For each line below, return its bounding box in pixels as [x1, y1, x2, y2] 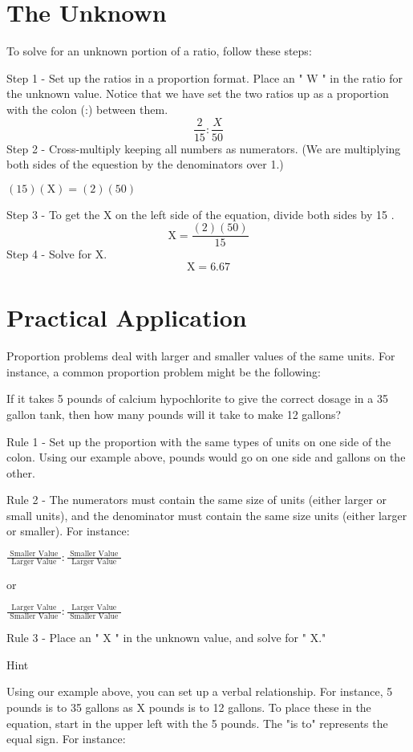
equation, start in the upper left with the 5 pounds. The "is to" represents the [6, 714, 388, 731]
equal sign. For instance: [6, 730, 126, 747]
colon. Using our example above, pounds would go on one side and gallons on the [6, 449, 406, 465]
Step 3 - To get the [6, 205, 100, 222]
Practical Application [6, 301, 247, 334]
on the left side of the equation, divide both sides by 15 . [115, 205, 395, 222]
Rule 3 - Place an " [6, 629, 99, 646]
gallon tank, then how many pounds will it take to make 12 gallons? [6, 405, 342, 422]
